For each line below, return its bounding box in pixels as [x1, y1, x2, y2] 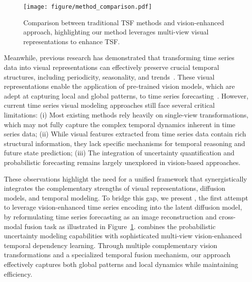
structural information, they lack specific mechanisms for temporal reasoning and [4, 138, 245, 148]
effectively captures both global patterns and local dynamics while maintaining [4, 259, 238, 269]
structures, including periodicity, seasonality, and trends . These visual [4, 71, 215, 82]
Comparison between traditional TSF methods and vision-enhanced [23, 17, 224, 27]
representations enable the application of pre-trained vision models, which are [4, 81, 235, 91]
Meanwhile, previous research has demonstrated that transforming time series [4, 52, 235, 63]
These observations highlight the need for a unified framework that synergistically [4, 173, 247, 183]
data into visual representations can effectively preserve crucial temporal [4, 62, 219, 72]
